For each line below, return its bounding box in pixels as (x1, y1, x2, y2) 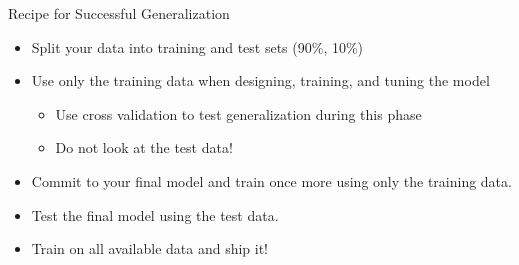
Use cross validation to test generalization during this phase (55, 103, 422, 124)
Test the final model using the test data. (31, 204, 279, 225)
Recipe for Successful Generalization (8, 3, 230, 23)
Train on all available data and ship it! (31, 238, 269, 259)
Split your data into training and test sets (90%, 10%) (31, 36, 364, 57)
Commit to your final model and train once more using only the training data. (31, 170, 512, 191)
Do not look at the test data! (55, 137, 233, 158)
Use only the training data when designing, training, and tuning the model (31, 70, 490, 91)
